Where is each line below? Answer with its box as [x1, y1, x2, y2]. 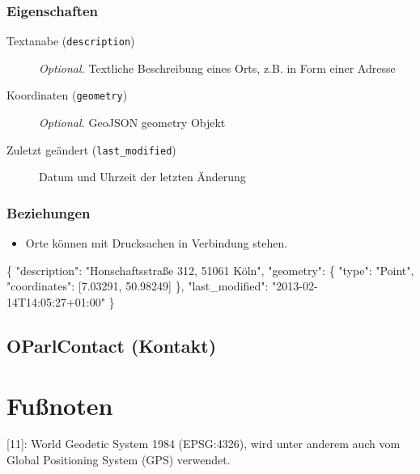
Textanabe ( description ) [6, 32, 135, 49]
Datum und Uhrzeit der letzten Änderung [39, 168, 246, 185]
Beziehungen [6, 202, 91, 222]
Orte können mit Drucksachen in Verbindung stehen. [25, 235, 288, 252]
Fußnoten [6, 388, 113, 421]
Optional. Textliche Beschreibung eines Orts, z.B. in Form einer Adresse [39, 59, 396, 76]
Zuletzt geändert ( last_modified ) [6, 141, 176, 158]
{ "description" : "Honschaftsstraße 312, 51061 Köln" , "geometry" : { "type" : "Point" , [6, 261, 414, 278]
